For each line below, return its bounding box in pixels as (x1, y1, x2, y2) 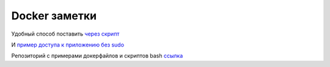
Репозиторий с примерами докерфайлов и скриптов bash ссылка (11, 52, 183, 60)
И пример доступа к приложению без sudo (11, 41, 125, 48)
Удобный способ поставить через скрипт (11, 30, 120, 37)
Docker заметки (11, 9, 97, 22)
